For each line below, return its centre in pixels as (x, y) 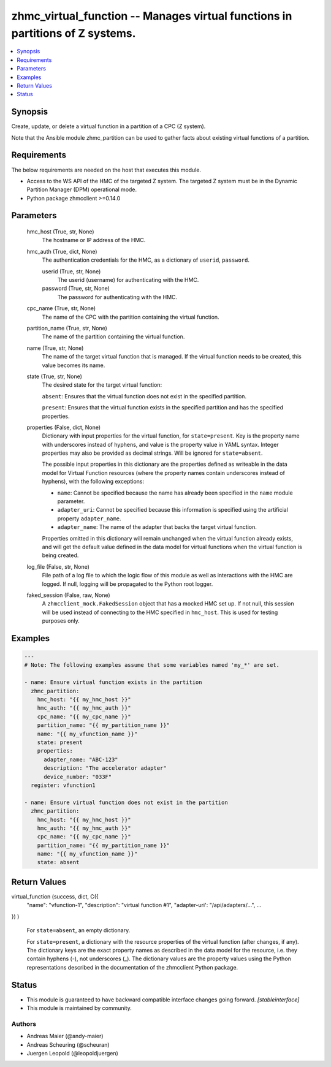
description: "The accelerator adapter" (105, 768)
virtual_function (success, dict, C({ (55, 896)
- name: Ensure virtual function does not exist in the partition (126, 802)
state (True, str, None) (55, 376)
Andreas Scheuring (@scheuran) (68, 1044)
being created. (60, 555)
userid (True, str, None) (71, 271)
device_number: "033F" (78, 777)
